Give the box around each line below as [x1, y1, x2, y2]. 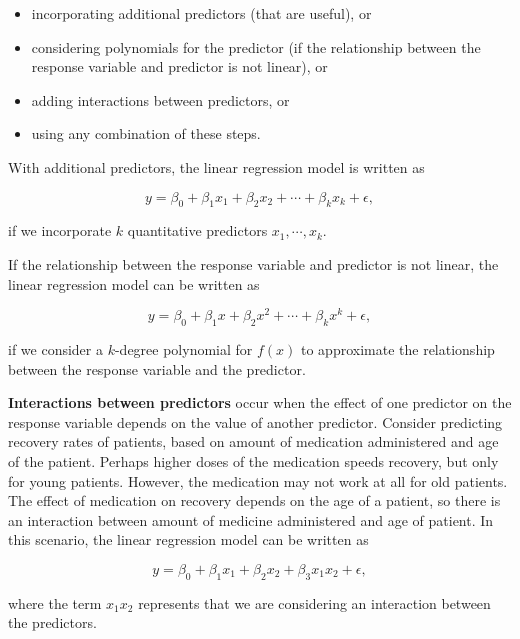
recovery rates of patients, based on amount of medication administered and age [8, 431, 499, 452]
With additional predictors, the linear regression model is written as [8, 156, 425, 177]
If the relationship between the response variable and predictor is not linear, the [8, 253, 499, 274]
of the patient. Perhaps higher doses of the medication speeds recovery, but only [8, 450, 499, 471]
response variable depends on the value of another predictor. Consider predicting [8, 411, 503, 432]
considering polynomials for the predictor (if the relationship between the [31, 36, 481, 57]
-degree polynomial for [114, 339, 253, 360]
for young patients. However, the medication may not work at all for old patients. [8, 470, 508, 491]
